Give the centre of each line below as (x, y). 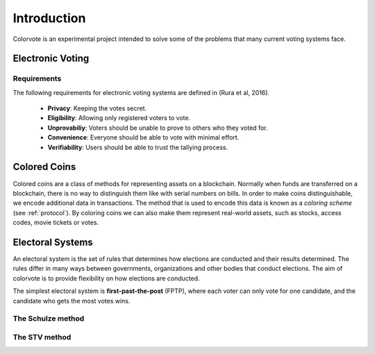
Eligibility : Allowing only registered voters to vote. (119, 118)
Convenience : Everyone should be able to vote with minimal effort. (143, 137)
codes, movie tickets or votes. (56, 223)
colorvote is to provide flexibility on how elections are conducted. (107, 278)
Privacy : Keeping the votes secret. (97, 108)
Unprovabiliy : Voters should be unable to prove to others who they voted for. (158, 128)
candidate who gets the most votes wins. (72, 301)
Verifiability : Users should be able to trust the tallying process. (138, 147)
